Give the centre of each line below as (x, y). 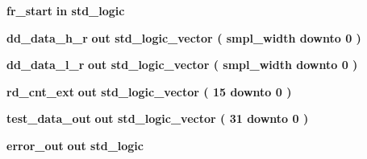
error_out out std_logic (75, 145)
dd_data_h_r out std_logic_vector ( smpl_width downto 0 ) (184, 37)
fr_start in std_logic (66, 10)
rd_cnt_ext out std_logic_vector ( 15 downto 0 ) (149, 91)
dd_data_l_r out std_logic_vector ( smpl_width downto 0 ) (182, 65)
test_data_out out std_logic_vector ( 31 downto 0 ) (158, 118)
